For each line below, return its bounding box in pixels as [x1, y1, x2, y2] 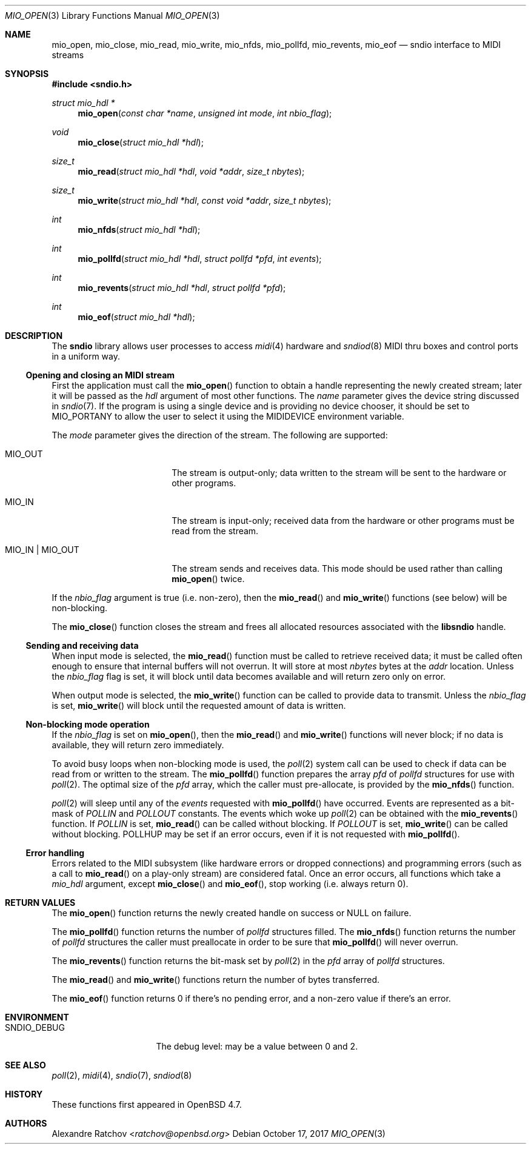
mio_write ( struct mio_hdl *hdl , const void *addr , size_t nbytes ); [78, 195, 332, 206]
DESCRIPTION [5, 330, 63, 341]
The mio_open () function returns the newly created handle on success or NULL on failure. [52, 908, 412, 918]
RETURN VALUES [5, 897, 76, 908]
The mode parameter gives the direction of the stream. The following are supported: [52, 430, 388, 440]
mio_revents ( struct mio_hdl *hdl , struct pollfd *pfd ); [78, 283, 286, 293]
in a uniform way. [52, 351, 120, 361]
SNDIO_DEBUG [5, 1022, 65, 1033]
